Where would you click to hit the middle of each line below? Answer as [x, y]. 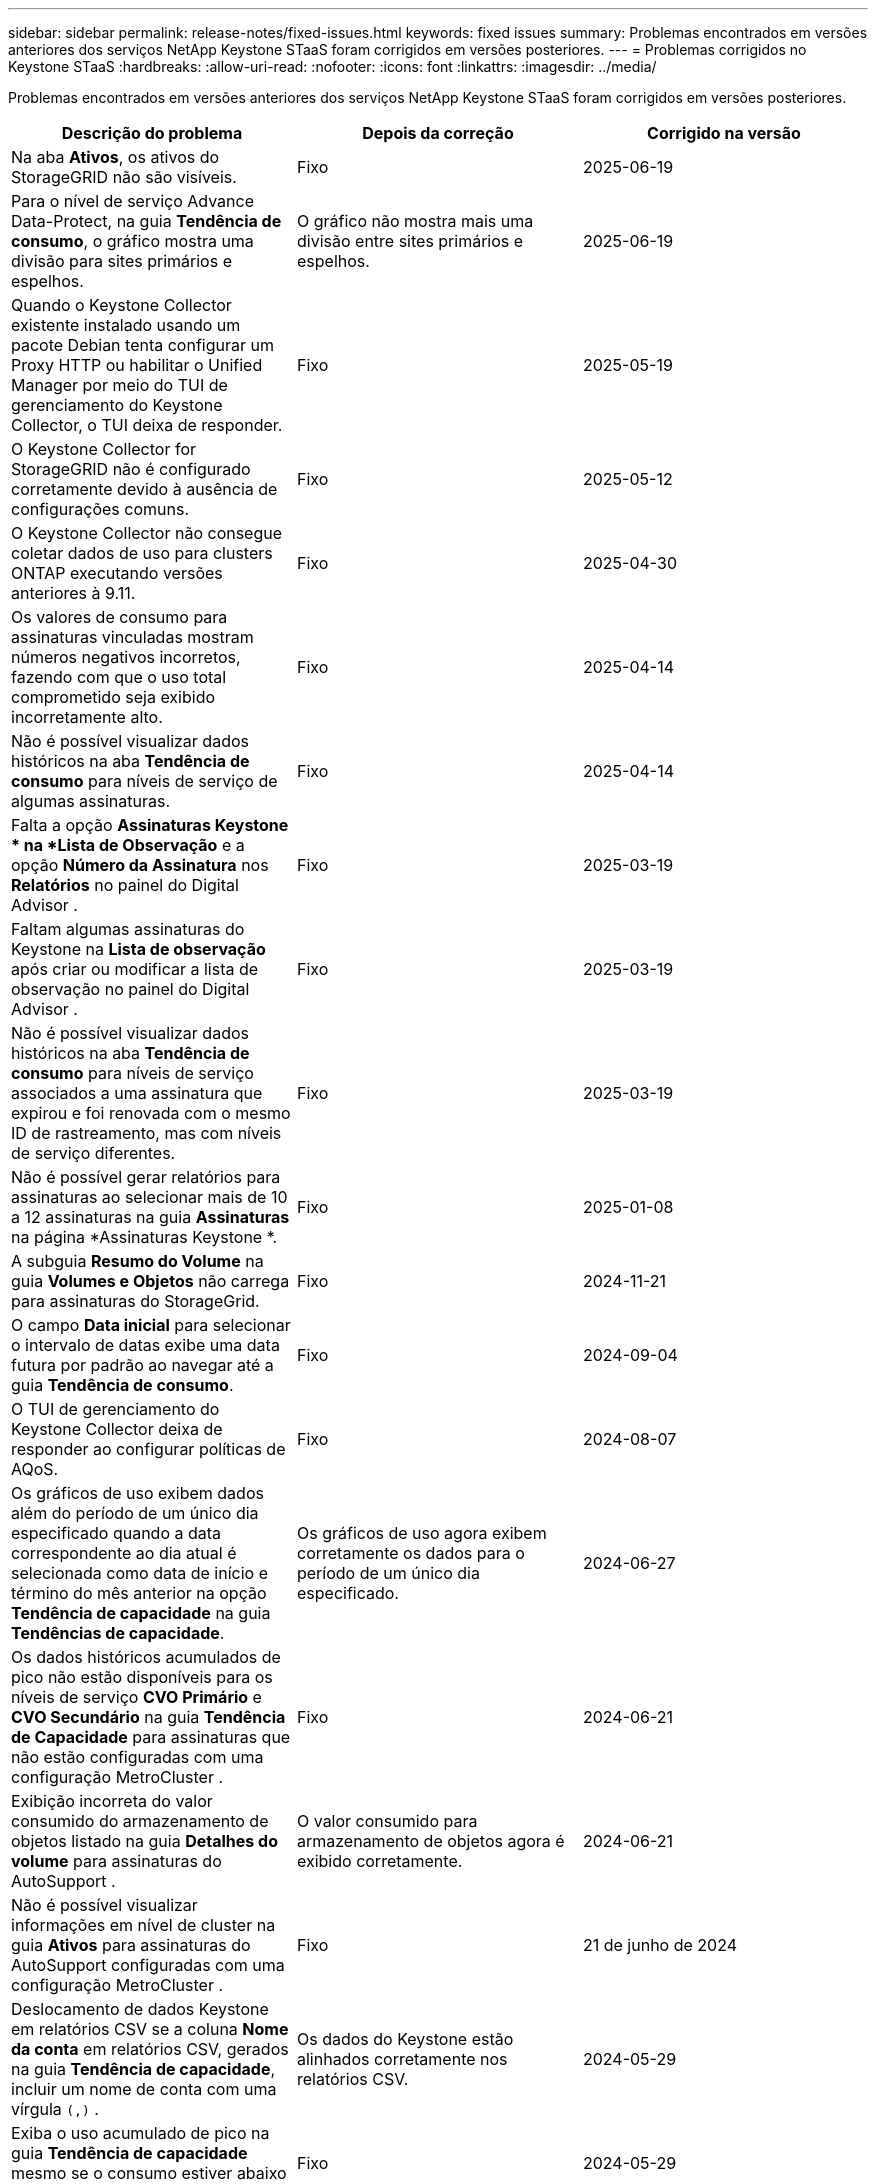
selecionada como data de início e [139, 1573]
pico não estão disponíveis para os [142, 1677]
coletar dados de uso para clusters [142, 553]
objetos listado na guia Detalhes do [144, 1841]
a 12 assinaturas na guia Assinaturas [150, 1217]
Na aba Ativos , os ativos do [115, 157]
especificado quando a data [116, 1533]
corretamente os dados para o [410, 1553]
